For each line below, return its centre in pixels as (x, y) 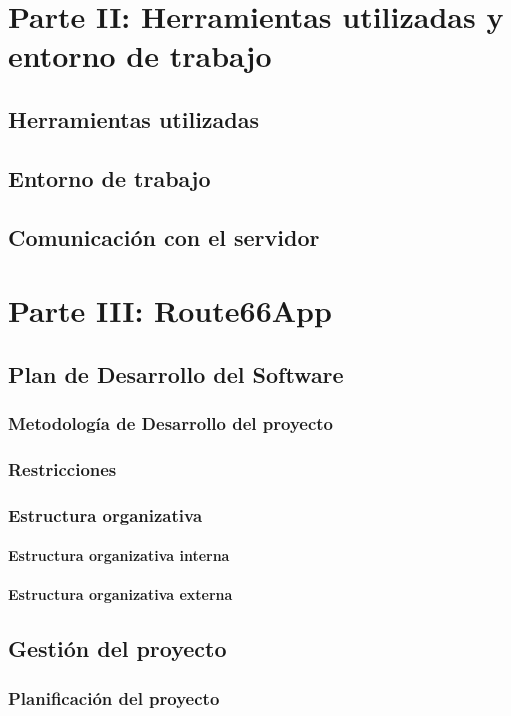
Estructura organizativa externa (120, 594)
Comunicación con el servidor (164, 236)
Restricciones (62, 468)
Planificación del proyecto (114, 697)
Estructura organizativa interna (119, 555)
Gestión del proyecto (117, 648)
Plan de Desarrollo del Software (176, 373)
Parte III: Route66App (170, 310)
